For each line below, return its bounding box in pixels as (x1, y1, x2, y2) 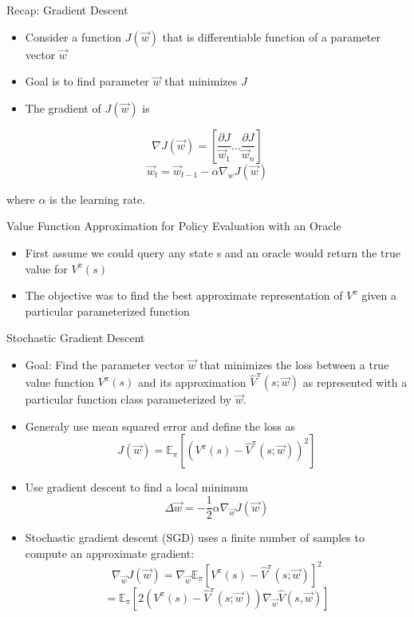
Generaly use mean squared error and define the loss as (25, 417, 296, 434)
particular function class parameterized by (25, 391, 231, 408)
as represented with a (302, 373, 408, 390)
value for (25, 260, 68, 277)
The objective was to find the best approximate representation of (25, 287, 343, 304)
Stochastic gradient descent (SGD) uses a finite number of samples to (25, 529, 365, 546)
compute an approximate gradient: (25, 544, 195, 561)
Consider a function (25, 28, 122, 45)
